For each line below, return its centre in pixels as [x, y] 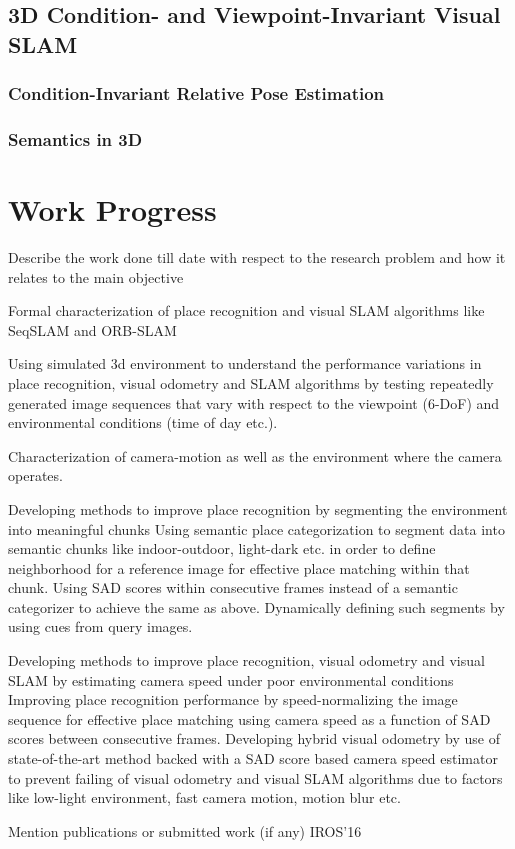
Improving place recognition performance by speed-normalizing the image [233, 699]
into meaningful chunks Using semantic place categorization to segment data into [256, 528]
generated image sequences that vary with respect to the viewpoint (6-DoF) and [254, 402]
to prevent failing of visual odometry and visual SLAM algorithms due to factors [255, 777]
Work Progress [112, 209]
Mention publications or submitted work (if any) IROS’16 [185, 830]
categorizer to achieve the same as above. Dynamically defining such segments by [256, 606]
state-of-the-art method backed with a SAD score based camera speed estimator [253, 758]
